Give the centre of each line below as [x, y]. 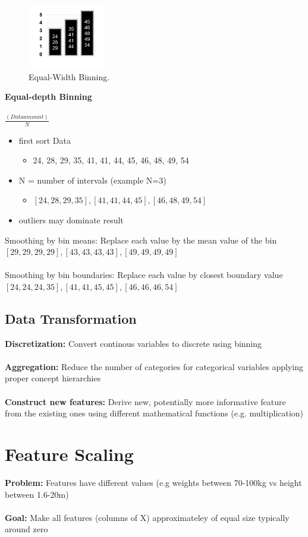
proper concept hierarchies [53, 378]
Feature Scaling [69, 454]
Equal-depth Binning [48, 97]
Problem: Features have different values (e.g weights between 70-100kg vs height [153, 482]
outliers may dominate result [71, 219]
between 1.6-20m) [37, 494]
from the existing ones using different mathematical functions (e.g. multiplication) [154, 413]
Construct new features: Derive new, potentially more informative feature [145, 401]
